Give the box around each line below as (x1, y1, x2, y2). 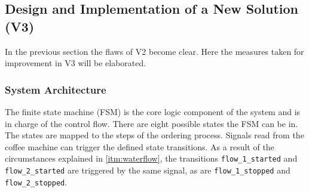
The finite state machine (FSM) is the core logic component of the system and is (5, 106, 301, 117)
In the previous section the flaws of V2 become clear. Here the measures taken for (5, 45, 304, 57)
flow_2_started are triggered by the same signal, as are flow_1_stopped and (5, 164, 290, 176)
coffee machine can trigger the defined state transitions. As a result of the (5, 140, 274, 153)
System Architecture (5, 82, 106, 97)
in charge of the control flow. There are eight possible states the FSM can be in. (5, 117, 298, 129)
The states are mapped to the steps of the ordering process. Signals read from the (5, 129, 304, 141)
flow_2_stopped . (5, 175, 68, 188)
